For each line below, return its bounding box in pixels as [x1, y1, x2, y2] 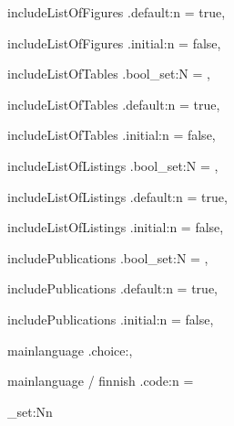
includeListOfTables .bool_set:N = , [7, 64, 210, 83]
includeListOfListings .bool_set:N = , [7, 155, 219, 175]
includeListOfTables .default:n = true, [7, 94, 220, 113]
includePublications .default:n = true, [7, 279, 218, 298]
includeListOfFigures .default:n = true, [7, 3, 226, 21]
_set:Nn [7, 401, 53, 421]
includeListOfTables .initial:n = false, [7, 125, 216, 144]
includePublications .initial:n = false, [7, 309, 214, 328]
